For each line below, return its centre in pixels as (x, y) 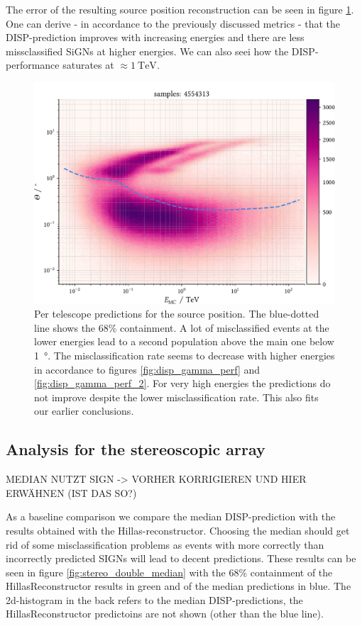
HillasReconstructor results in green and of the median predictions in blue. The (179, 586)
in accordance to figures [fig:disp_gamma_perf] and (147, 369)
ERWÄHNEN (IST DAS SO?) (71, 492)
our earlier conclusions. (84, 411)
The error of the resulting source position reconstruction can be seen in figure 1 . (180, 9)
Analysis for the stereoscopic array (136, 449)
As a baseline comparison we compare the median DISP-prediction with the (171, 516)
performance (33, 65)
